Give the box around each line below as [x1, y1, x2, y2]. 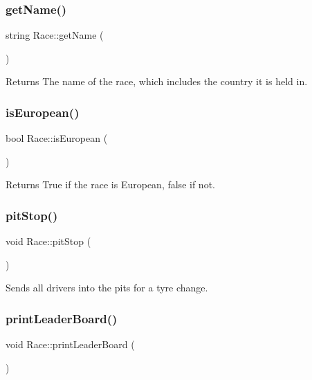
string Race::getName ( [6, 28, 104, 42]
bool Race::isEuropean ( [6, 131, 108, 145]
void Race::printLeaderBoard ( [6, 337, 135, 352]
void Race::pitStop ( [6, 234, 91, 248]
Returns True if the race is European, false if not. [6, 177, 215, 192]
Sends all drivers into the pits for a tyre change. [6, 280, 208, 295]
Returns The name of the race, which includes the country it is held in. [6, 74, 308, 89]
